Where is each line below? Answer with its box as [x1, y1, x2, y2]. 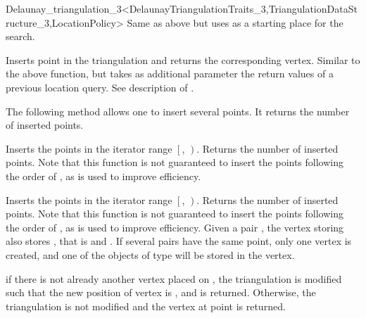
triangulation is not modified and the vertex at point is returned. [6, 298, 286, 313]
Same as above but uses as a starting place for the [127, 15, 343, 30]
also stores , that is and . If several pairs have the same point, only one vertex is [6, 234, 352, 248]
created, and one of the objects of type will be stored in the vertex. [6, 247, 295, 262]
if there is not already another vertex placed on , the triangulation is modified [6, 271, 342, 286]
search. [6, 29, 35, 44]
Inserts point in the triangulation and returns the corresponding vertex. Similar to [6, 52, 360, 67]
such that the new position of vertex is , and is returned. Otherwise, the [6, 285, 316, 300]
